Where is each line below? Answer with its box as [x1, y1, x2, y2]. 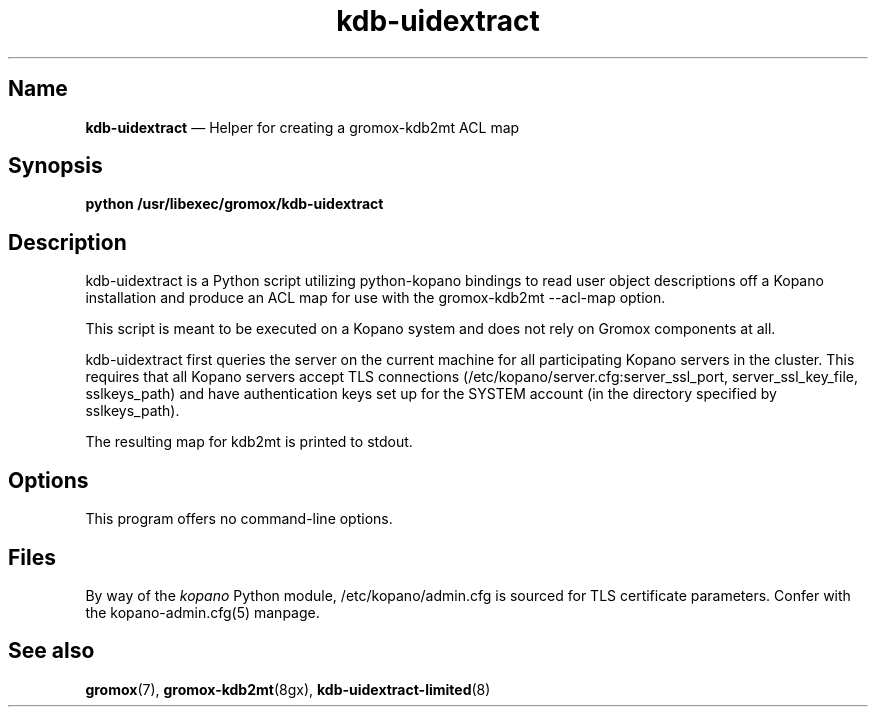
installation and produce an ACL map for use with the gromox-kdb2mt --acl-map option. [85, 289, 666, 307]
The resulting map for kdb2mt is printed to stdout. [85, 433, 413, 451]
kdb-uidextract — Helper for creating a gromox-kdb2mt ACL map [85, 118, 520, 136]
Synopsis [8, 153, 103, 179]
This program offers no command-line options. [85, 510, 393, 528]
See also [8, 638, 95, 664]
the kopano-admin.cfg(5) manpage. [85, 603, 320, 621]
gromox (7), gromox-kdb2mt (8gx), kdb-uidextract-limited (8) [85, 680, 491, 698]
